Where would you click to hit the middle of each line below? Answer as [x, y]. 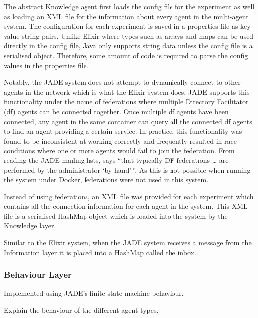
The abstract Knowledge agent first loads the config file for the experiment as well [129, 6]
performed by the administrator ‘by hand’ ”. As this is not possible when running [127, 170]
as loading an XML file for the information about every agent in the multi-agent [126, 16]
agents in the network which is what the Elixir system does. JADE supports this [127, 91]
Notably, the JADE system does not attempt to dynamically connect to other [122, 82]
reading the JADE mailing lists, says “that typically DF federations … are [116, 160]
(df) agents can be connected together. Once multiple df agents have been [116, 111]
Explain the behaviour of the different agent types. [81, 310]
